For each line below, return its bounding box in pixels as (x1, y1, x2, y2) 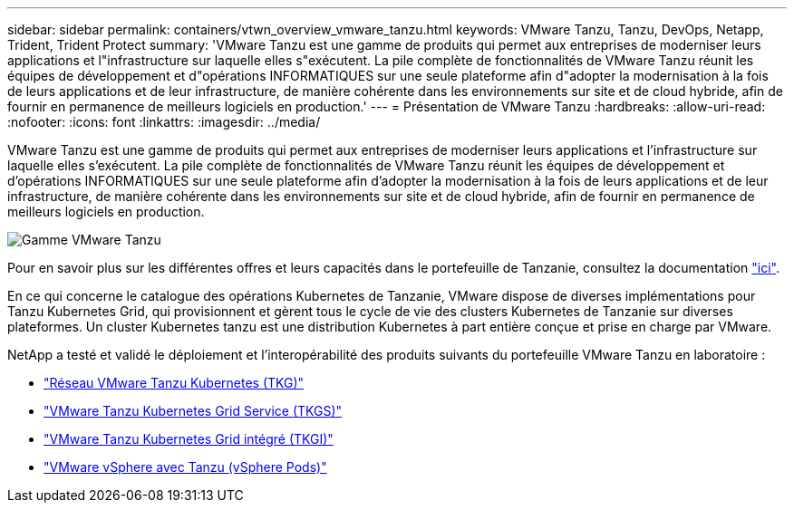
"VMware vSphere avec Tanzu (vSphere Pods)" (44, 459, 327, 475)
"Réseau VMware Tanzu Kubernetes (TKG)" (44, 375, 305, 390)
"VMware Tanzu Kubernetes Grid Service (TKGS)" (44, 403, 343, 419)
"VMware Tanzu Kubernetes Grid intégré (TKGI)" (44, 431, 334, 447)
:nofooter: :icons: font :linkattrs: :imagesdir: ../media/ (7, 114, 321, 130)
